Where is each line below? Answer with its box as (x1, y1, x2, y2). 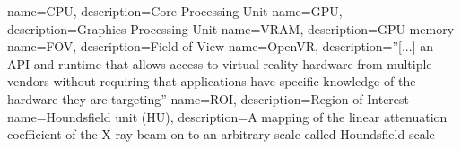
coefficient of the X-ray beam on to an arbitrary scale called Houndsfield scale (7, 125, 435, 144)
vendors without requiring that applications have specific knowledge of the (7, 72, 416, 91)
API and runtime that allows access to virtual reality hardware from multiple (7, 54, 432, 73)
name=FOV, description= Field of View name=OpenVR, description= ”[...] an (7, 37, 433, 56)
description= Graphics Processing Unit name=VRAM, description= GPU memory (7, 19, 455, 38)
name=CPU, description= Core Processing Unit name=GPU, (7, 2, 343, 20)
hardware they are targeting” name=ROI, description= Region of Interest (7, 89, 410, 108)
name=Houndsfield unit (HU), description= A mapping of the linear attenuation (7, 107, 448, 126)
